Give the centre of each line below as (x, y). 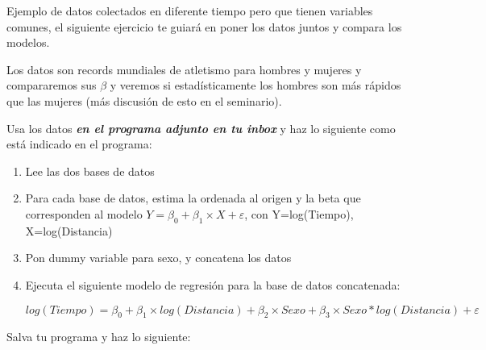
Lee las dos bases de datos (90, 171)
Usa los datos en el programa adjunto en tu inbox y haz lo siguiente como (201, 128)
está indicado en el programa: (79, 144)
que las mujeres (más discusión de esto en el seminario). (144, 100)
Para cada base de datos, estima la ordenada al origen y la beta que (193, 198)
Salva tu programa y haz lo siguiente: (99, 337)
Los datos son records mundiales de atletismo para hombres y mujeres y (184, 69)
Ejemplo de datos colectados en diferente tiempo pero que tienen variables (190, 10)
